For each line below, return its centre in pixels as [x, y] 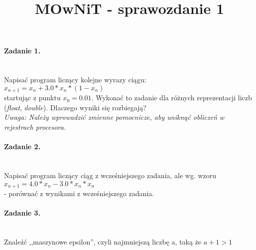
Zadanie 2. [22, 146]
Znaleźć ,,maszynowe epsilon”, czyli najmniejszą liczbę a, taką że [103, 242]
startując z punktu [32, 98]
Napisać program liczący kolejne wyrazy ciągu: [75, 80]
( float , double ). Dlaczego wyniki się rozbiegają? [75, 107]
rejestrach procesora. [35, 127]
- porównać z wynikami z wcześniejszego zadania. [79, 193]
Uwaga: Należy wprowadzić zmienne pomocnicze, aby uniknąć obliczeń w [114, 117]
